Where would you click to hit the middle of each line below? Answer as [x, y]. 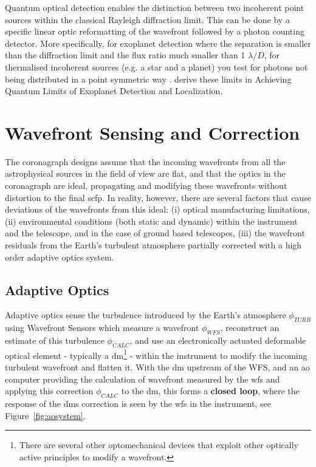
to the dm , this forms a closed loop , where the [210, 391]
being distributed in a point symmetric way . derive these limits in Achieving [148, 79]
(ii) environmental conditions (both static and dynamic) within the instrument [151, 221]
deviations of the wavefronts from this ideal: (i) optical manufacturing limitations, [157, 209]
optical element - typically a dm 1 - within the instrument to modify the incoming [156, 354]
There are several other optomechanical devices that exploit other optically [159, 445]
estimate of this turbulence [55, 340]
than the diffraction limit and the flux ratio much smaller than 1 [125, 55]
